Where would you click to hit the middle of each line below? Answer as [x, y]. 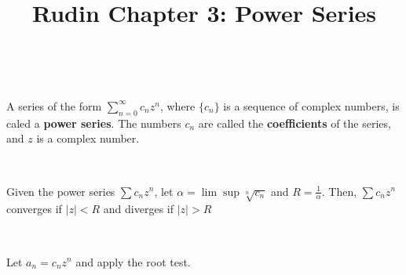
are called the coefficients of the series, [294, 123]
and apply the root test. [133, 261]
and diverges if [139, 209]
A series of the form [54, 105]
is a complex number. [88, 138]
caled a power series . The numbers [94, 123]
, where [177, 105]
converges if [34, 209]
